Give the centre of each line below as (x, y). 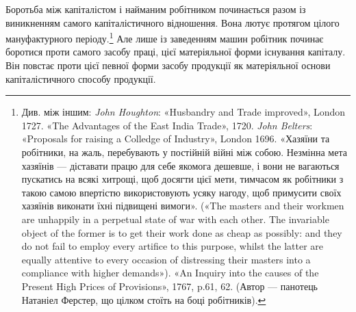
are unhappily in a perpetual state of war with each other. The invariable (175, 219)
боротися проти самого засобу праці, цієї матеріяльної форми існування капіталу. (176, 52)
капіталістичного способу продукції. (81, 78)
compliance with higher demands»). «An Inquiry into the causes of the (170, 273)
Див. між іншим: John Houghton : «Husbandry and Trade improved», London (183, 112)
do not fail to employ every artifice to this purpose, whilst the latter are (173, 246)
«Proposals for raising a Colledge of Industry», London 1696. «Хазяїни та (176, 139)
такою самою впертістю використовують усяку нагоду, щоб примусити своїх (181, 192)
